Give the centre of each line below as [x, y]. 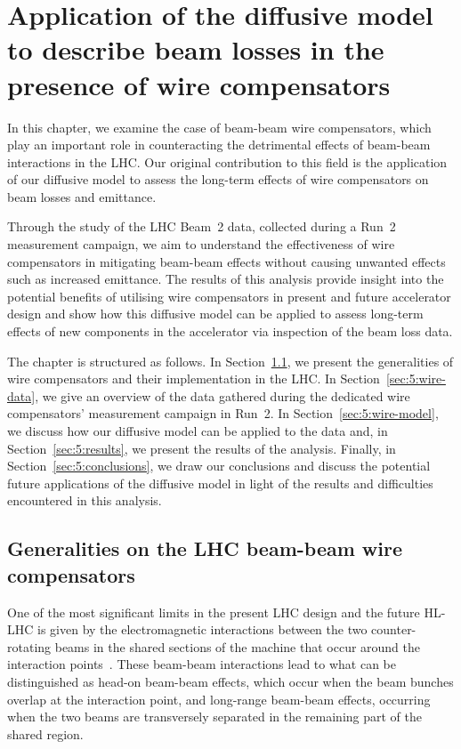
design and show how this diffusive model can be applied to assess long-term [215, 314]
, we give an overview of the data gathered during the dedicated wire [222, 395]
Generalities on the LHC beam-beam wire [205, 548]
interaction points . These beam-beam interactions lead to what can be [202, 664]
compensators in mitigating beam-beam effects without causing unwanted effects [226, 261]
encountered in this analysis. [85, 500]
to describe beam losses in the [196, 49]
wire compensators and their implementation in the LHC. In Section [194, 379]
